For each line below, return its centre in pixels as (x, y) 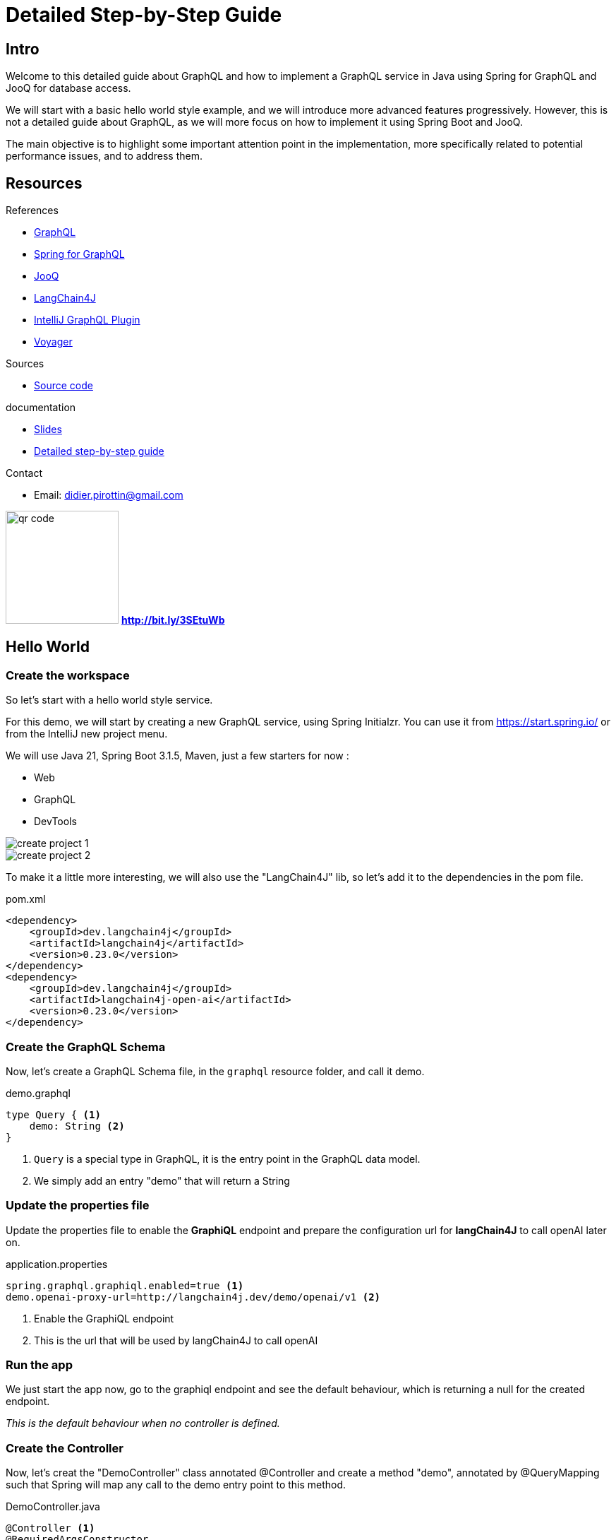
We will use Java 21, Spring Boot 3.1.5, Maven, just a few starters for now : (177, 756)
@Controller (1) (50, 1528)
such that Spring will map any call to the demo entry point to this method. (176, 1485)
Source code (64, 386)
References (32, 211)
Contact (24, 473)
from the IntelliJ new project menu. (87, 734)
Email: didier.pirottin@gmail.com (109, 495)
